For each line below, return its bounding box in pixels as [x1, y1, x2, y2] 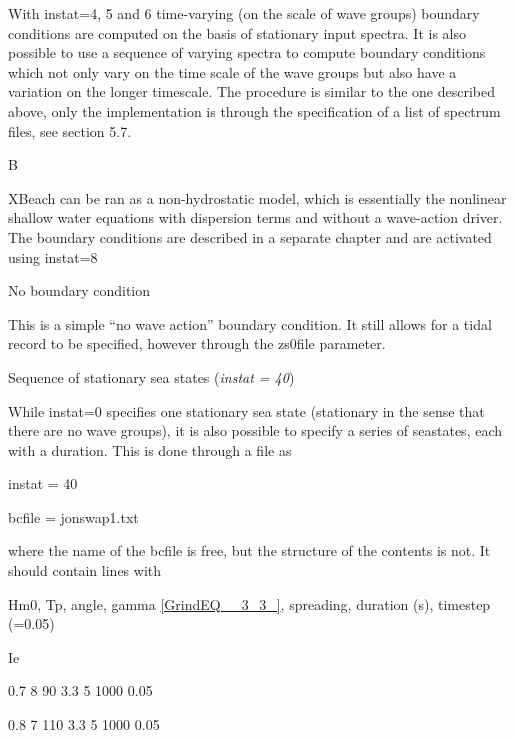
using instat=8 [8, 246, 98, 267]
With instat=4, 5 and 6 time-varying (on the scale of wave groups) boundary [8, 3, 480, 23]
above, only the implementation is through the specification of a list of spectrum [8, 100, 501, 121]
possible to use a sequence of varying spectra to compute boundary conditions [8, 42, 486, 63]
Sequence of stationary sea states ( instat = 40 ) [8, 366, 295, 387]
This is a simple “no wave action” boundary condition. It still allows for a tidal [8, 313, 492, 334]
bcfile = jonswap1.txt [8, 506, 139, 527]
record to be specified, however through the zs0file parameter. [8, 333, 386, 354]
